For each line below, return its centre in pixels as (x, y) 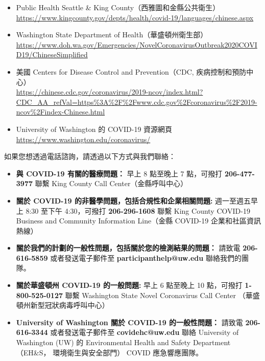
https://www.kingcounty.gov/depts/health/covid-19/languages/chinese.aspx (135, 17)
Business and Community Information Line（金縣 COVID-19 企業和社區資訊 (138, 221)
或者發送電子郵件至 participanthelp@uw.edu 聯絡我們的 (146, 257)
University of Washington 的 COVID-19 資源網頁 (94, 129)
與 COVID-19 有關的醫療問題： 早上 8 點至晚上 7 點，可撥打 (119, 173)
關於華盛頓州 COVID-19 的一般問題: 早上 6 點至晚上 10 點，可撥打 (129, 285)
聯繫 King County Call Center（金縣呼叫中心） (111, 183)
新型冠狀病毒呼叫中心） (70, 305)
